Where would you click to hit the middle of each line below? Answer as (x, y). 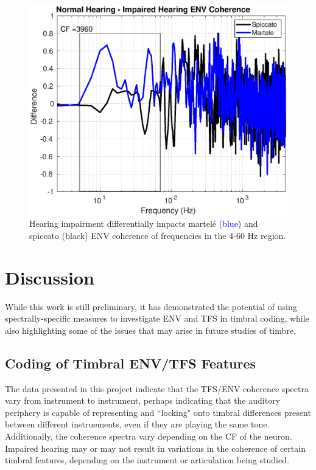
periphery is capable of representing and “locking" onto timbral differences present (158, 412)
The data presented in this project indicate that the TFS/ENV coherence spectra (157, 388)
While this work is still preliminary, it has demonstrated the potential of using (151, 306)
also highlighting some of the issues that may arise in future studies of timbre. (150, 330)
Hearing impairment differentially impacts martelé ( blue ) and (144, 223)
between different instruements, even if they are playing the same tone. (137, 424)
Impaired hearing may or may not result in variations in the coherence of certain (155, 448)
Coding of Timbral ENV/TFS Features (131, 363)
